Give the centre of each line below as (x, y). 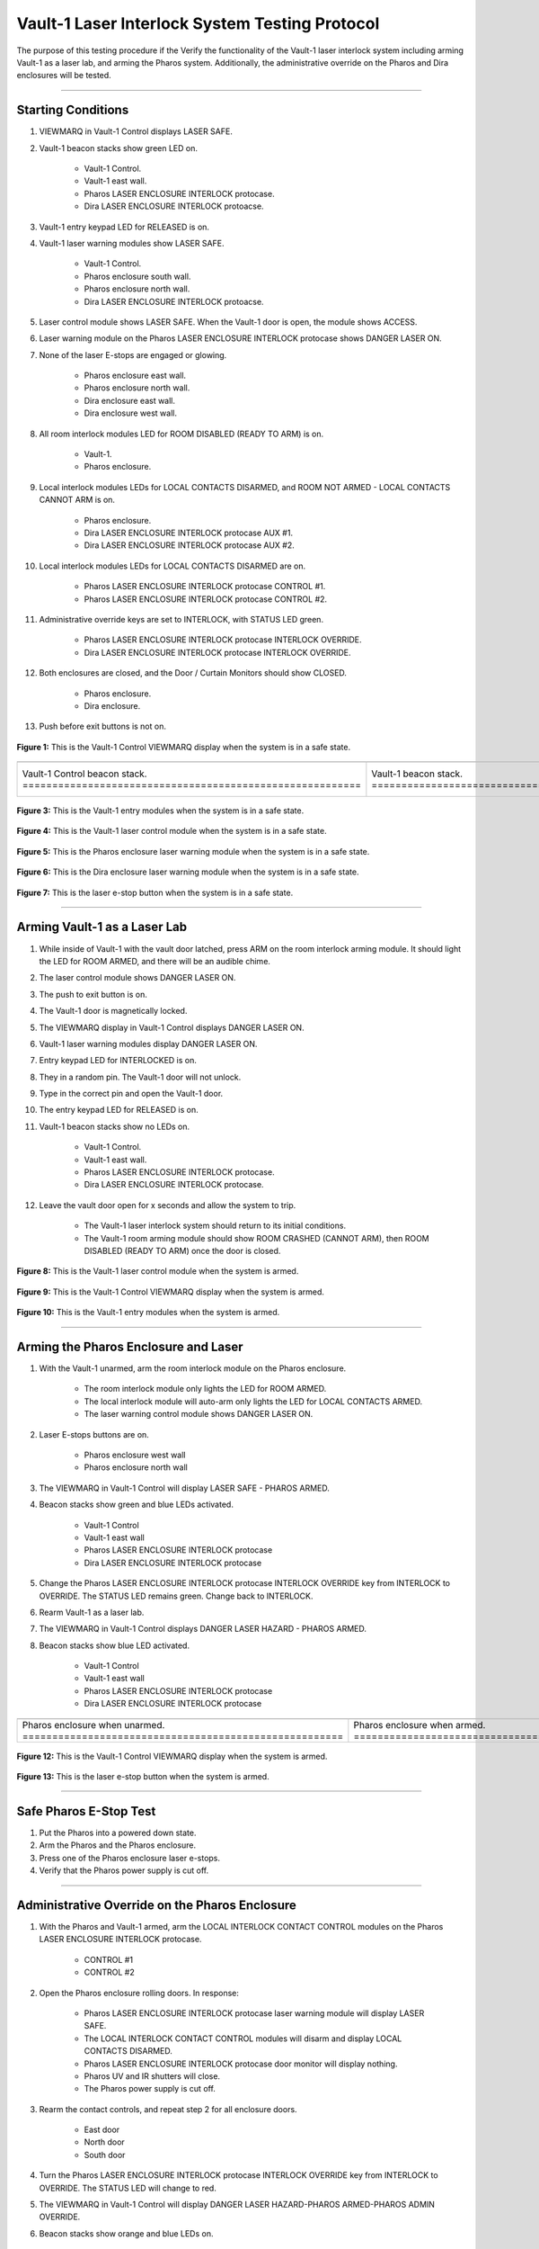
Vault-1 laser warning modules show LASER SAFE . (132, 243)
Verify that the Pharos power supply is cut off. (124, 1870)
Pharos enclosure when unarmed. (93, 1725)
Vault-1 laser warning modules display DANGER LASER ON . (148, 1044)
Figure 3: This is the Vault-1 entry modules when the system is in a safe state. (160, 811)
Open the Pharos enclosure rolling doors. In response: (139, 1993)
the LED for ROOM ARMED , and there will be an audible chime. (155, 961)
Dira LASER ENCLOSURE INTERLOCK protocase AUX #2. (190, 545)
